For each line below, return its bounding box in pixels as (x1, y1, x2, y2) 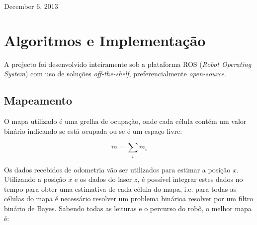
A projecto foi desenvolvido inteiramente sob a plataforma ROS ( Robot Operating (4, 58, 252, 69)
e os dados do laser (74, 174, 132, 184)
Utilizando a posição (4, 174, 66, 184)
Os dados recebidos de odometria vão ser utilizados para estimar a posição (4, 164, 231, 174)
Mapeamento (4, 93, 72, 108)
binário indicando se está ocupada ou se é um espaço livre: (4, 125, 182, 136)
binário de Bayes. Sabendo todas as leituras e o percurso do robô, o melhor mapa (4, 203, 252, 213)
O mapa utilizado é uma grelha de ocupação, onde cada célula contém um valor (4, 116, 247, 126)
